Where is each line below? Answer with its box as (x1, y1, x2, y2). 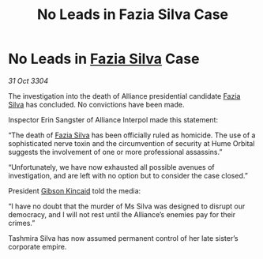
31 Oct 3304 (8, 76, 49, 85)
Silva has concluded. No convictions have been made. (8, 99, 185, 109)
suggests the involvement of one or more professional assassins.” (8, 147, 223, 156)
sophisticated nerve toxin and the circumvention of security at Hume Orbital (8, 138, 255, 148)
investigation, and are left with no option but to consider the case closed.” (8, 171, 249, 180)
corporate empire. (8, 242, 67, 251)
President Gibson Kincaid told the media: (8, 186, 141, 195)
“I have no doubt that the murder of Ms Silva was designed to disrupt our (8, 201, 246, 211)
